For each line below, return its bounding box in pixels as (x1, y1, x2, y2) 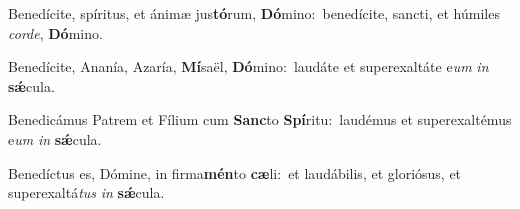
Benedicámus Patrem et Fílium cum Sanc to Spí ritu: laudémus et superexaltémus (8, 109, 512, 130)
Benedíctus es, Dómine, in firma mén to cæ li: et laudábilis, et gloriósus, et (8, 162, 462, 183)
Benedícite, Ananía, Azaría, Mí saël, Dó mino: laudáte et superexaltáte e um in (8, 56, 489, 77)
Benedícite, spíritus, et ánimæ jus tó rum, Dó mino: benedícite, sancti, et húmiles (8, 3, 500, 23)
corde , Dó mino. (8, 22, 103, 43)
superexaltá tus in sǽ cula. (8, 182, 165, 203)
